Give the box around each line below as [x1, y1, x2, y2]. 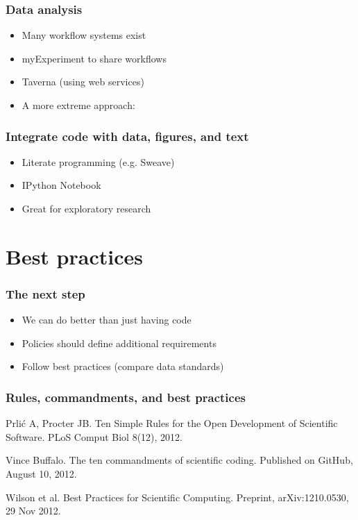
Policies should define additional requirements [22, 335, 216, 350]
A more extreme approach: [22, 98, 135, 112]
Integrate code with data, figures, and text [6, 127, 249, 144]
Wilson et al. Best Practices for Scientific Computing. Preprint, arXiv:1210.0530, [6, 489, 349, 504]
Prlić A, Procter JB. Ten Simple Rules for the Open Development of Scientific [6, 416, 338, 430]
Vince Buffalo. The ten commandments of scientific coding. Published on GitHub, [6, 453, 353, 467]
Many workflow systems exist [22, 28, 146, 42]
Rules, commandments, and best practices [6, 388, 246, 405]
